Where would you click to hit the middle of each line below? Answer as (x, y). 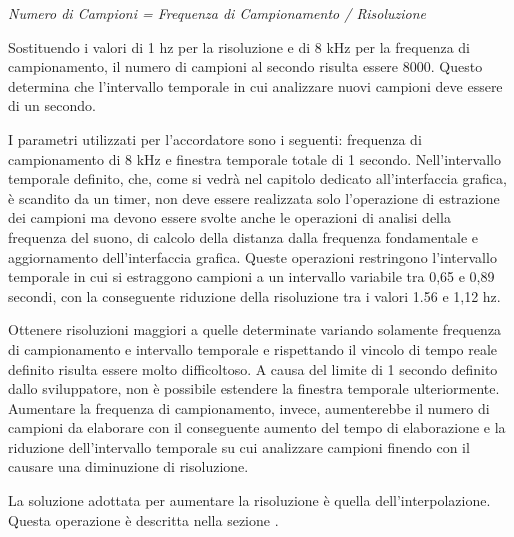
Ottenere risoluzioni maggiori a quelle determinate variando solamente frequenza (255, 329)
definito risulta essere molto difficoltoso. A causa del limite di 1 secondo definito (253, 368)
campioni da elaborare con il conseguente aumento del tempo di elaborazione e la (257, 427)
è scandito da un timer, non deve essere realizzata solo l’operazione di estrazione (254, 197)
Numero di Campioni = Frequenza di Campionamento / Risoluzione (217, 13)
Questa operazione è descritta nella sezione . (143, 519)
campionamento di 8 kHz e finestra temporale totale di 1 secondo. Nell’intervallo (254, 158)
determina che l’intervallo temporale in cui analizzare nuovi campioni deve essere (255, 85)
